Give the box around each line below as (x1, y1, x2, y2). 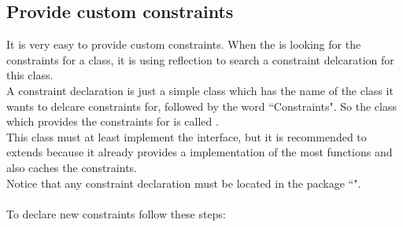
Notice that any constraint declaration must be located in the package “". (6, 174, 361, 191)
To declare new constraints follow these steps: (6, 205, 226, 222)
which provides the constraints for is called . (6, 113, 219, 130)
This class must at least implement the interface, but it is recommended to (6, 128, 367, 145)
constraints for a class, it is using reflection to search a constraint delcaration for (6, 51, 394, 68)
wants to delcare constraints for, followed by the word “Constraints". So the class (6, 97, 397, 114)
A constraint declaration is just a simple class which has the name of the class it (6, 82, 394, 98)
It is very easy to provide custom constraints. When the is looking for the (6, 36, 361, 53)
